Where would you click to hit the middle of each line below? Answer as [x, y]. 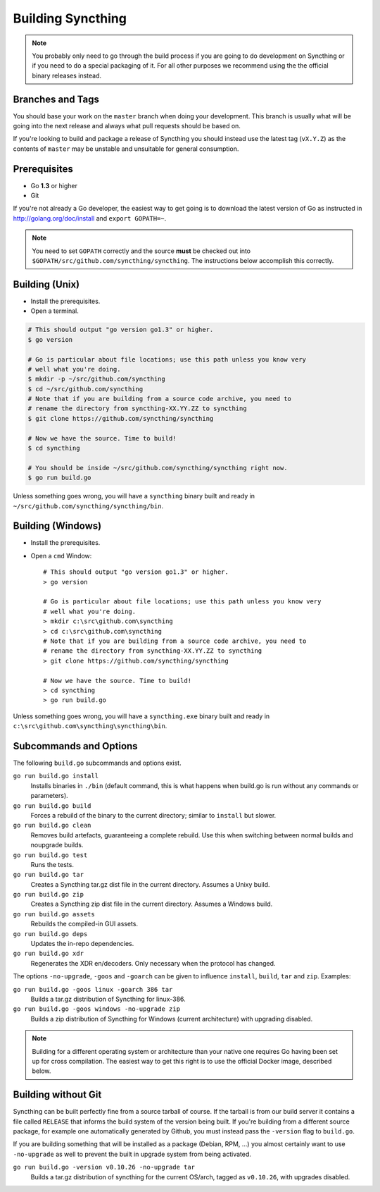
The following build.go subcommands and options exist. [97, 763]
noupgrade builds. [57, 845]
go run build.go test [50, 855]
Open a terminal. [55, 311]
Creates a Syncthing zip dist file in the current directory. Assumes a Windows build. [152, 904]
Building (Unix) [46, 284]
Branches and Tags [56, 99]
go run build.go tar [49, 875]
